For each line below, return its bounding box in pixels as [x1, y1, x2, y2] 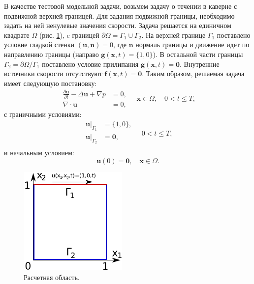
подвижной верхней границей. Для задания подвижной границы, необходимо [4, 10, 235, 21]
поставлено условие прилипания [42, 58, 139, 69]
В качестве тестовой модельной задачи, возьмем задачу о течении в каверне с [4, 1, 237, 11]
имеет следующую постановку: [4, 78, 97, 88]
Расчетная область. [24, 272, 80, 282]
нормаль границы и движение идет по [135, 39, 250, 50]
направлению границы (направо [4, 49, 99, 59]
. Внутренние [180, 58, 220, 69]
